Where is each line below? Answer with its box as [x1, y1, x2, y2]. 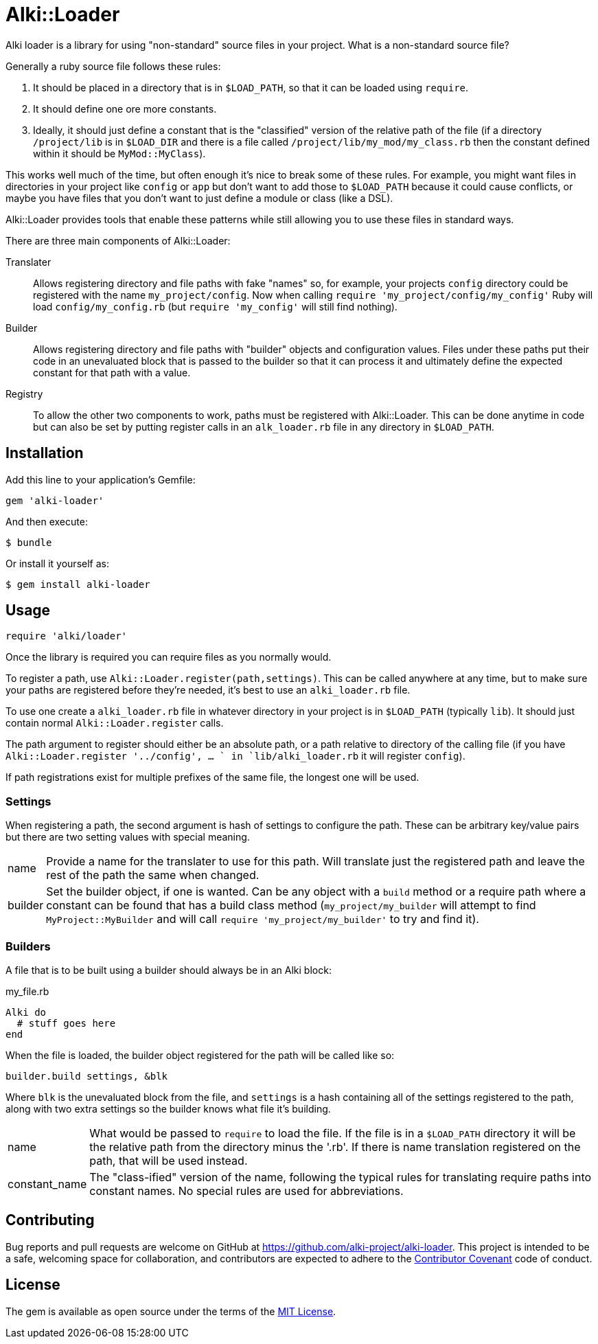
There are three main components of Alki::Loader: [5, 234, 231, 247]
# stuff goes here [16, 1017, 116, 1029]
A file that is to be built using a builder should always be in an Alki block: [5, 964, 332, 976]
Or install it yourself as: [5, 557, 109, 569]
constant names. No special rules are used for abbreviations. [89, 1183, 404, 1198]
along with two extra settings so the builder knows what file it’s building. [5, 1102, 331, 1115]
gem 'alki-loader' [5, 494, 104, 506]
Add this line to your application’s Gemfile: [5, 473, 196, 486]
